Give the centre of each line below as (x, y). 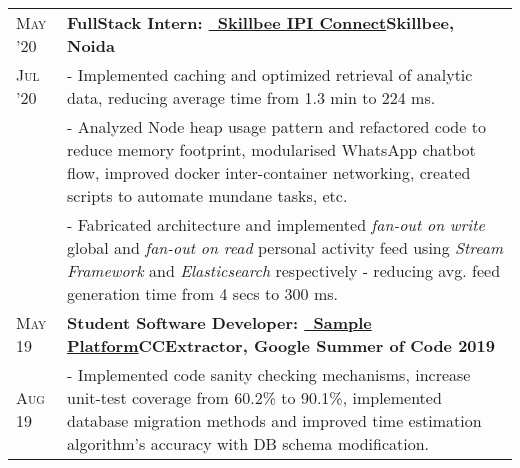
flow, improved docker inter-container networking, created (269, 172)
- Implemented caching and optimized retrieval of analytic (270, 74)
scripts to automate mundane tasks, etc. (207, 195)
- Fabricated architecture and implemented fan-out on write (276, 224)
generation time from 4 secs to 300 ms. (202, 293)
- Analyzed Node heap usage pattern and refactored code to (276, 126)
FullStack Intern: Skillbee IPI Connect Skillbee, (261, 22)
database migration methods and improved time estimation (274, 420)
